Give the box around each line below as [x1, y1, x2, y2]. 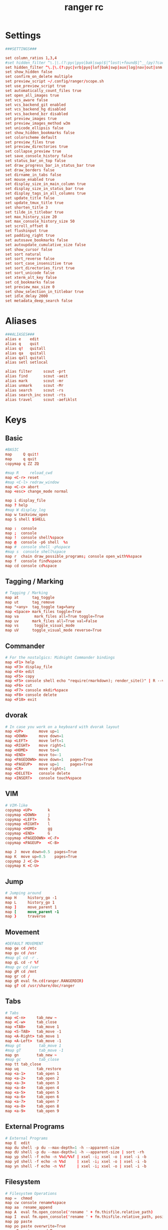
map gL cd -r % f [5, 960, 39, 965]
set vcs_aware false [5, 97, 48, 102]
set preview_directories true [5, 144, 68, 149]
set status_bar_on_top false [5, 158, 66, 163]
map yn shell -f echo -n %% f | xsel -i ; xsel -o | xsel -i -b [5, 1164, 146, 1169]
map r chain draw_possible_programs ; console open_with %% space [5, 554, 142, 559]
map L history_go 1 [5, 900, 55, 905]
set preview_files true [5, 140, 55, 145]
